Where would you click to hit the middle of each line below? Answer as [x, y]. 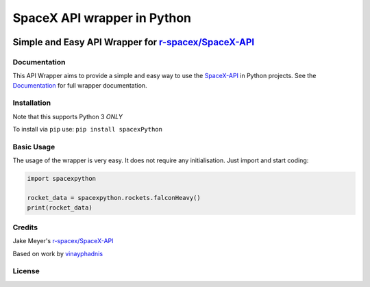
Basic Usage [34, 147]
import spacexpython [61, 179]
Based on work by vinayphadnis [58, 253]
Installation [32, 103]
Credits [25, 227]
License [26, 271]
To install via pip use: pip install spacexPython [87, 129]
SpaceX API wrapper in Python [102, 18]
